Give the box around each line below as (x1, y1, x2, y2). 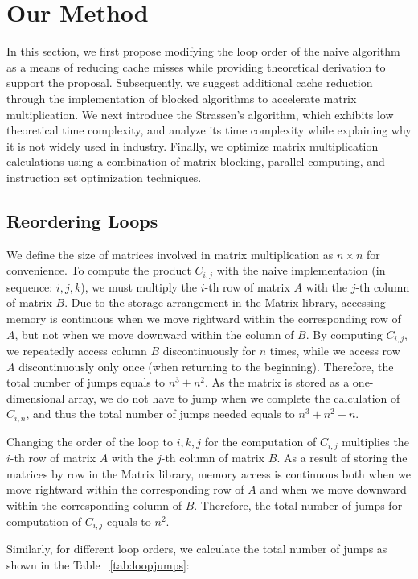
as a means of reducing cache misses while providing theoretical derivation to (6, 58, 386, 75)
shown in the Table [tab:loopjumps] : (6, 556, 190, 573)
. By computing (305, 325, 383, 342)
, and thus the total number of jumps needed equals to (26, 405, 295, 422)
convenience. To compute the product (6, 262, 191, 279)
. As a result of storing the (277, 449, 408, 466)
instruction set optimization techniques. (6, 168, 202, 185)
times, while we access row (269, 341, 400, 358)
